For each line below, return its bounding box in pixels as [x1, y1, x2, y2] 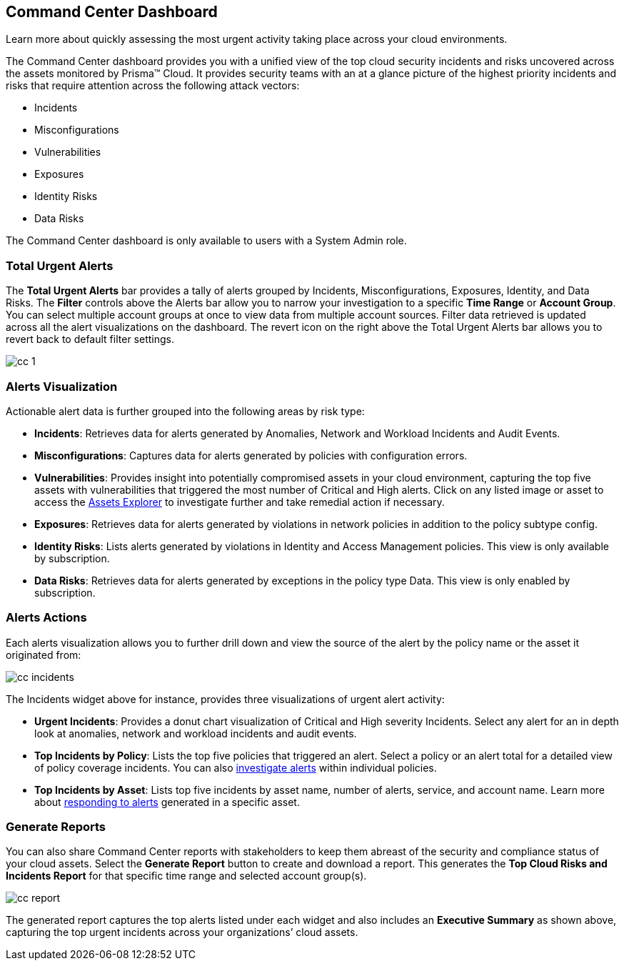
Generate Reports [6, 820, 106, 835]
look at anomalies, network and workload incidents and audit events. [34, 727, 357, 740]
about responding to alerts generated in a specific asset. [34, 795, 300, 808]
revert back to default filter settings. [6, 333, 174, 346]
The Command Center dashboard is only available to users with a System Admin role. [6, 234, 407, 247]
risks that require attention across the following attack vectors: [6, 79, 300, 92]
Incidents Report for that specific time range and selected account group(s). [6, 870, 367, 882]
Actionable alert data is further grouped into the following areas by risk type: [6, 404, 365, 417]
